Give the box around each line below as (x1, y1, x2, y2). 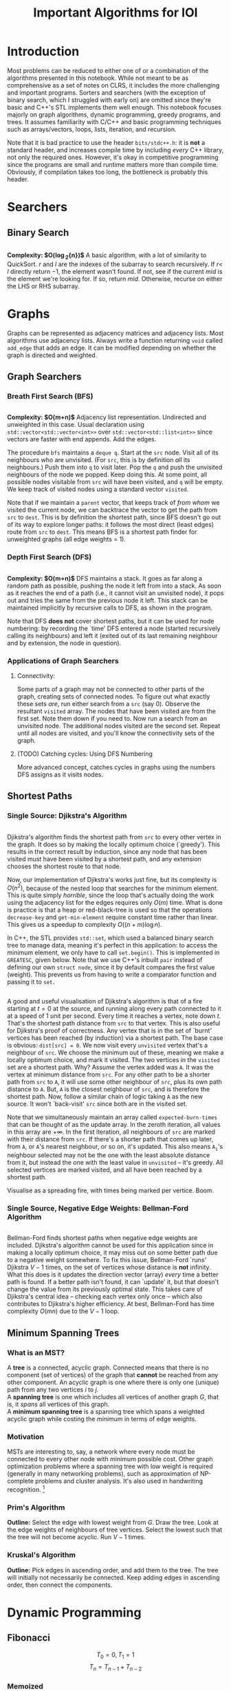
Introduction (7, 43, 80, 59)
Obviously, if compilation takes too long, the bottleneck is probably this (7, 168, 208, 176)
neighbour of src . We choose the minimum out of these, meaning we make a (7, 1048, 224, 1057)
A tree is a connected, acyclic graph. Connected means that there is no (7, 1363, 210, 1372)
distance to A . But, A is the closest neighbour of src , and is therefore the (7, 1085, 210, 1094)
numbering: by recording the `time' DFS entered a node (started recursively (7, 624, 221, 632)
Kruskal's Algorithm (7, 1550, 76, 1560)
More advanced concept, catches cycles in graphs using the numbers (16, 763, 215, 771)
